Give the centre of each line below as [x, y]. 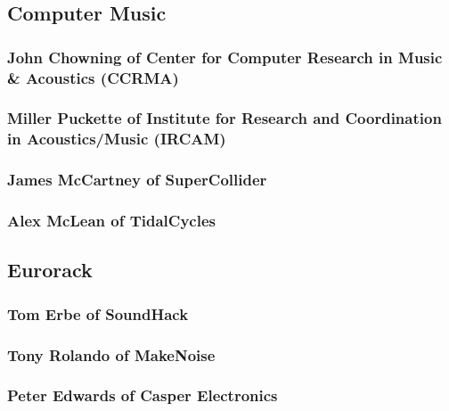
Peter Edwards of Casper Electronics [143, 395]
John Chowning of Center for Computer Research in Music [225, 57]
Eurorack [50, 270]
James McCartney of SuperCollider [137, 180]
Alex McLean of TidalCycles [111, 221]
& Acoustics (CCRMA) [93, 77]
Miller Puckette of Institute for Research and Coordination [224, 118]
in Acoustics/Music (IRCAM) [117, 139]
